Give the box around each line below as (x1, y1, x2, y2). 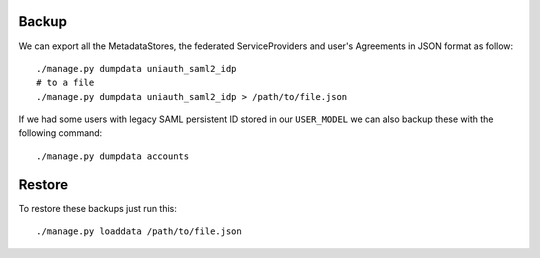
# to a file (36, 77, 95, 89)
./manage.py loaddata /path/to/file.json (36, 226, 242, 237)
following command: (18, 127, 103, 139)
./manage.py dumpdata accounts (36, 150, 190, 162)
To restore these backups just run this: (18, 202, 177, 214)
